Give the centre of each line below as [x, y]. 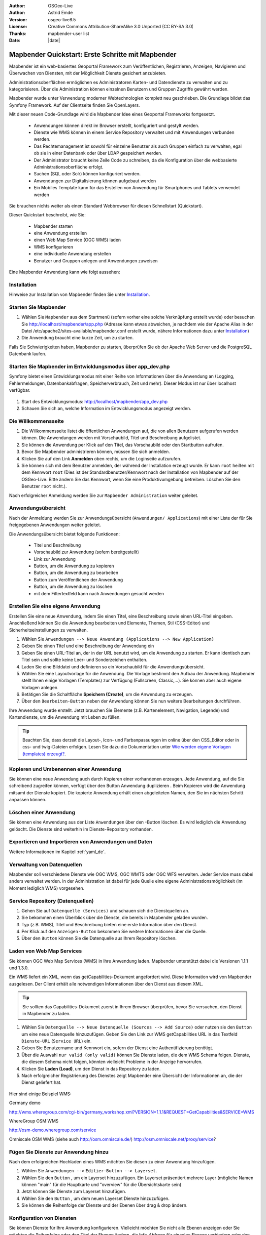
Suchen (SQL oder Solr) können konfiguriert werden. [87, 174]
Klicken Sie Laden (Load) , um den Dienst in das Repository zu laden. [91, 1069]
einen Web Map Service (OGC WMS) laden [77, 240]
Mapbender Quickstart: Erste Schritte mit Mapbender [93, 54]
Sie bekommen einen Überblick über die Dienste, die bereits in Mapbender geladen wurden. [115, 918]
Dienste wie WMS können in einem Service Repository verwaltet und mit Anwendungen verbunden [134, 132]
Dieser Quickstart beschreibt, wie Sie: [48, 215]
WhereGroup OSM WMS [34, 1121]
